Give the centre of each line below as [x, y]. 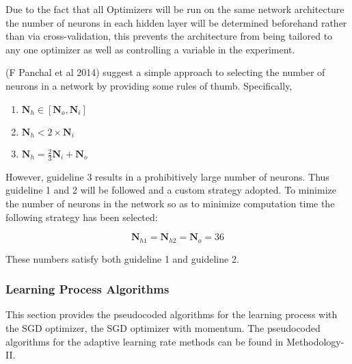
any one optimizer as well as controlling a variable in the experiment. [150, 49]
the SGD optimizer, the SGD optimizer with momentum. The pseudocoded [163, 328]
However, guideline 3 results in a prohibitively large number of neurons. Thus [167, 176]
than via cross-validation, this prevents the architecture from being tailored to [169, 36]
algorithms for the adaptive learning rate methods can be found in [145, 341]
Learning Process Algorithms [87, 289]
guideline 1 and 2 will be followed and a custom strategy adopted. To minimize [171, 190]
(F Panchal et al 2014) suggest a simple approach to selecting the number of [165, 72]
